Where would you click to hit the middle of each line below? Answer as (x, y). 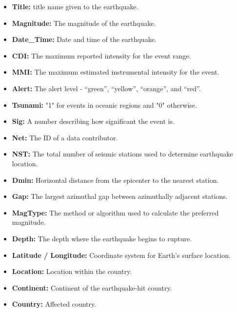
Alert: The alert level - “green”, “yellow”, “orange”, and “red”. (106, 88)
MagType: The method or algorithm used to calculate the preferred (115, 212)
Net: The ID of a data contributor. (65, 137)
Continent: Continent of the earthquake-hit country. (92, 287)
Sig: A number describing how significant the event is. (93, 121)
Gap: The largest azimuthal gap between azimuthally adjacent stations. (120, 196)
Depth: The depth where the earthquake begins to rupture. (102, 238)
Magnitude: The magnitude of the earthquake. (84, 23)
